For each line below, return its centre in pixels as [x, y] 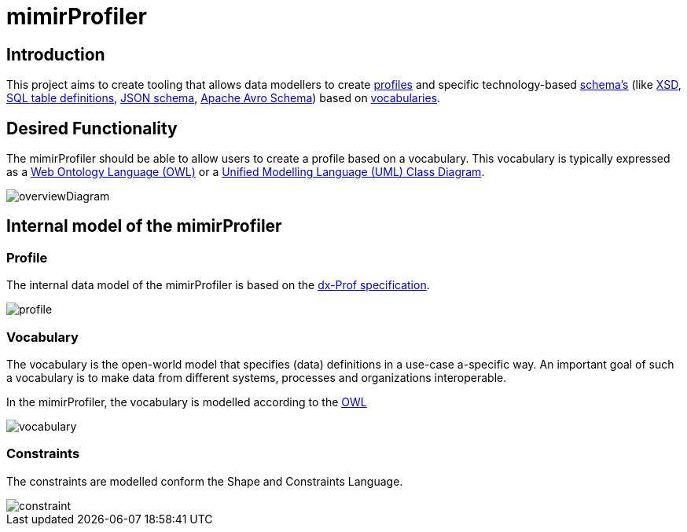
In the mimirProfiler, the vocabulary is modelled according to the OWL [187, 402]
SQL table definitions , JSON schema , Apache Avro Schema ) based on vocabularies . [224, 98]
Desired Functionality [92, 128]
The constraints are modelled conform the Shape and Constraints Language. [205, 481]
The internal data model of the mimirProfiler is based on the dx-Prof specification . [218, 285]
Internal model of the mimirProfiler [144, 226]
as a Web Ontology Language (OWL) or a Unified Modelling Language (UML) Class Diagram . [246, 172]
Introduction [56, 54]
